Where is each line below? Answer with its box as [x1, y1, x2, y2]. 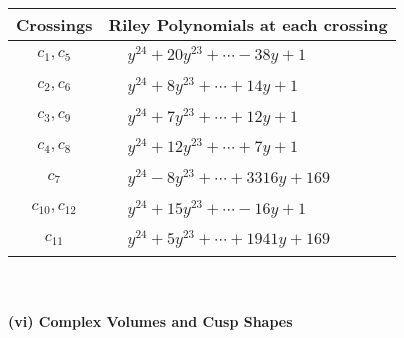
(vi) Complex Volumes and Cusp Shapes [8, 310, 293, 331]
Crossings [16, 13, 93, 36]
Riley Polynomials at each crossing [108, 13, 388, 36]
